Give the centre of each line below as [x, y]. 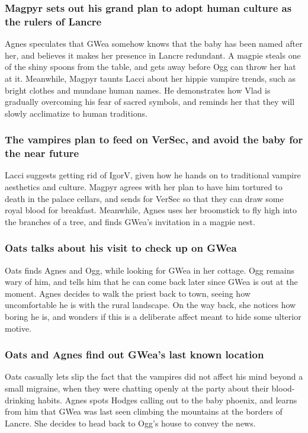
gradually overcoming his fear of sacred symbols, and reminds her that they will [150, 102]
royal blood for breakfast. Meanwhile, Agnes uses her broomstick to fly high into [151, 210]
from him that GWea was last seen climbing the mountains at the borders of [144, 411]
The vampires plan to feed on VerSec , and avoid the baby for [154, 139]
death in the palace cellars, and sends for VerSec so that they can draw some [144, 198]
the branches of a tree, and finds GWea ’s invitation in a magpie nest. [130, 221]
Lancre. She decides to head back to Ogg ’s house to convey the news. [130, 423]
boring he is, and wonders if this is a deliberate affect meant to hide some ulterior [153, 316]
